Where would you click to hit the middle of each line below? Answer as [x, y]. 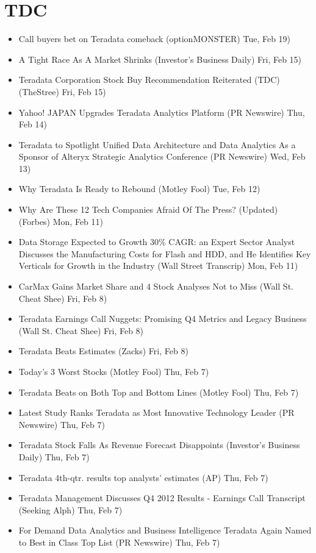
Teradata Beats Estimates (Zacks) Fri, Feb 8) [103, 351]
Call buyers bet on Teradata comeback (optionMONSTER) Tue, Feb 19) [155, 39]
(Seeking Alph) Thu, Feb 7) [70, 509]
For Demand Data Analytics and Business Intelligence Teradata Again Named [165, 530]
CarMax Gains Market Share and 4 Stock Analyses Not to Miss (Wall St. [156, 286]
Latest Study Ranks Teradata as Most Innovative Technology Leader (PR [156, 412]
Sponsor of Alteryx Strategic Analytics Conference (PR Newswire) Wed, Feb [162, 156]
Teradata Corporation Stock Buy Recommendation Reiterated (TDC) [149, 80]
